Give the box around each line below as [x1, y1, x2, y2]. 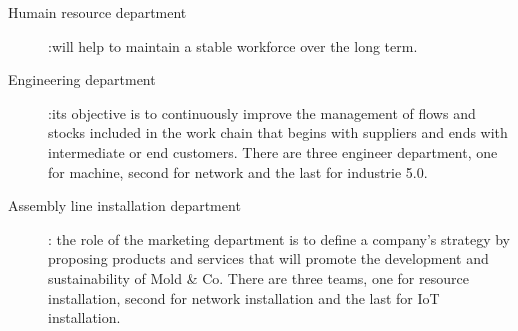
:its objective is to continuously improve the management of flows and [48, 102, 476, 123]
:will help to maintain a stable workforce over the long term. [48, 35, 418, 56]
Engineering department [8, 69, 156, 90]
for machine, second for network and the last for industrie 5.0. [48, 161, 428, 182]
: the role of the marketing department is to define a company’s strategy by [48, 228, 510, 249]
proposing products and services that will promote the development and [48, 248, 489, 269]
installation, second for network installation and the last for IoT [48, 287, 440, 308]
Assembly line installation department [8, 195, 241, 216]
